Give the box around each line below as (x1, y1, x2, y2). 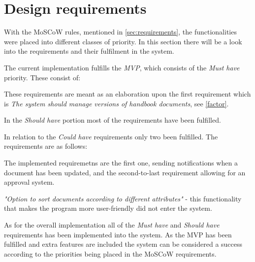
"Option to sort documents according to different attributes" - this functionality (4, 193, 242, 203)
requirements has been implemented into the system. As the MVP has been (4, 229, 232, 239)
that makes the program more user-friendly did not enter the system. (4, 203, 212, 213)
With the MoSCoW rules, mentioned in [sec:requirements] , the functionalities (4, 27, 237, 37)
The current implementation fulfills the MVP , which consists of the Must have (4, 62, 240, 72)
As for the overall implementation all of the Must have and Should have (4, 220, 220, 230)
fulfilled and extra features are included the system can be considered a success (4, 239, 243, 249)
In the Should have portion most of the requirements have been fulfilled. (4, 115, 221, 125)
